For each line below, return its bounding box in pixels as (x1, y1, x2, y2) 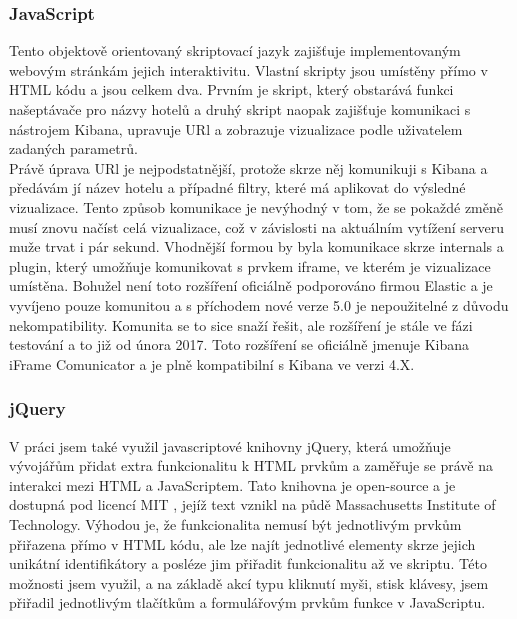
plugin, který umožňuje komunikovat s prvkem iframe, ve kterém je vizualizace (9, 255, 491, 276)
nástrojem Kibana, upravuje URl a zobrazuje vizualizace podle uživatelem (9, 118, 463, 139)
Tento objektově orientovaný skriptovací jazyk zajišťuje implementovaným (9, 40, 461, 61)
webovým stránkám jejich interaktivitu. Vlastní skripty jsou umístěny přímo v (9, 59, 488, 80)
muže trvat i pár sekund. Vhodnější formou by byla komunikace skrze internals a (9, 236, 504, 257)
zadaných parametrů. (9, 138, 138, 159)
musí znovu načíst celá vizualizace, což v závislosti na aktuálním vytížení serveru (9, 216, 505, 237)
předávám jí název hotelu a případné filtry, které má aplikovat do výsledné (9, 177, 466, 198)
